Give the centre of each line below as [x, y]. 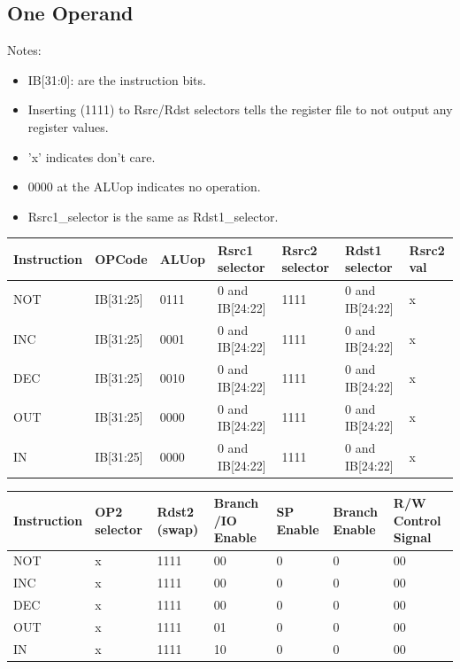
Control [417, 520]
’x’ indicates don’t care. [92, 156]
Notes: [24, 50]
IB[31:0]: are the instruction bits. [117, 79]
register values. [68, 126]
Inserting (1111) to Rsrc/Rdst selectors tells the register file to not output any [240, 109]
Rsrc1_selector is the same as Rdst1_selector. [153, 216]
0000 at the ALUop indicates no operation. [144, 187]
